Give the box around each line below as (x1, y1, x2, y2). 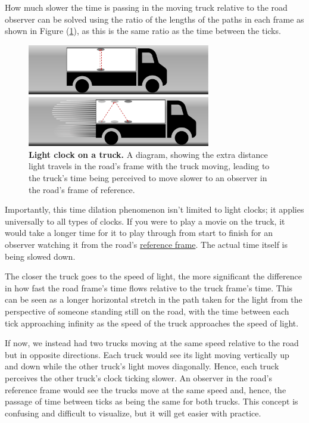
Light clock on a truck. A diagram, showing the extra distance (29, 148, 268, 160)
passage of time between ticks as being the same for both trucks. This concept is (5, 395, 298, 408)
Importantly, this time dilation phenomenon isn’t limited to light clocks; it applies (5, 203, 304, 216)
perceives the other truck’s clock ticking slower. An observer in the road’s (5, 371, 273, 384)
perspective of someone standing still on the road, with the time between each (5, 304, 289, 317)
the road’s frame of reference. (29, 183, 135, 195)
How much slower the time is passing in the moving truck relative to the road (5, 1, 288, 13)
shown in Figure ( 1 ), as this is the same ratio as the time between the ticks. (5, 24, 281, 37)
